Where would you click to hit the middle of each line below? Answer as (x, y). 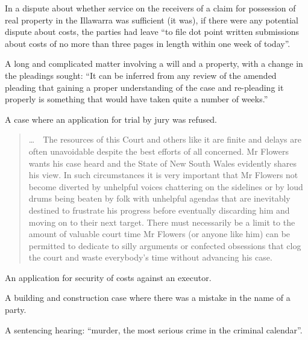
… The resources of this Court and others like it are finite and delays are (165, 139)
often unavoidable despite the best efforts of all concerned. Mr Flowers (159, 151)
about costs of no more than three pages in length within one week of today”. (148, 43)
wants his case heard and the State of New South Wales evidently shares (163, 163)
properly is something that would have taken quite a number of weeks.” (137, 99)
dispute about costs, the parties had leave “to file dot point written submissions (152, 32)
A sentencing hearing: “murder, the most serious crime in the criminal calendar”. (154, 329)
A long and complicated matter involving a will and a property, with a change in (154, 63)
